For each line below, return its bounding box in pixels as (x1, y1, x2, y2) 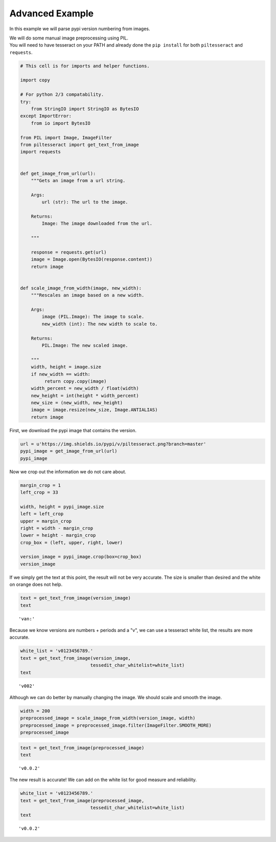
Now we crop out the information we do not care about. (9, 469, 126, 475)
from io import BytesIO (31, 120, 90, 126)
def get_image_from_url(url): (20, 171, 96, 176)
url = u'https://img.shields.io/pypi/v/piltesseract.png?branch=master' (20, 441, 206, 447)
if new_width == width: (31, 371, 90, 377)
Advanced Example (9, 8, 94, 19)
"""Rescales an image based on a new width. (31, 292, 145, 298)
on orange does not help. (9, 581, 63, 587)
